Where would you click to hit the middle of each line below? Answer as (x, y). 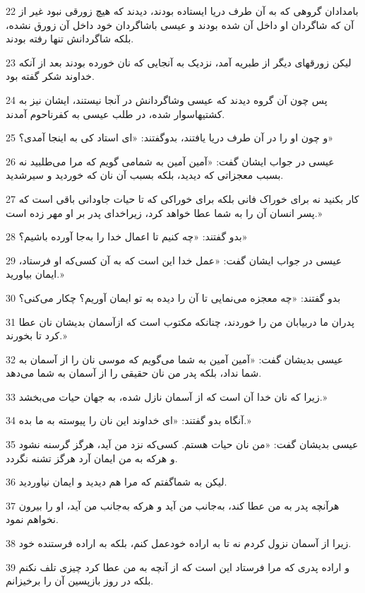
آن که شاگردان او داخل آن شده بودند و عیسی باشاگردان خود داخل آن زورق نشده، (180, 24)
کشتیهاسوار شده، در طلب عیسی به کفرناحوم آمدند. (115, 113)
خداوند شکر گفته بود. (50, 76)
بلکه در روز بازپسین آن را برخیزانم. (80, 581)
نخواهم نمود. (32, 519)
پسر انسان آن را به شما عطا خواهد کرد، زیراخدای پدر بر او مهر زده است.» (164, 212)
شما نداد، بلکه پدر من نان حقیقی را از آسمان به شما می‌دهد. (134, 373)
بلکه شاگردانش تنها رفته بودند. (70, 39)
